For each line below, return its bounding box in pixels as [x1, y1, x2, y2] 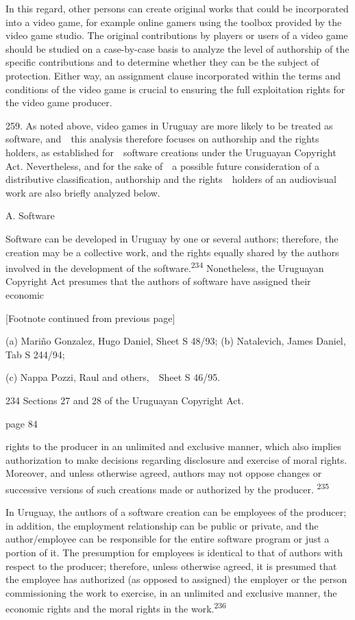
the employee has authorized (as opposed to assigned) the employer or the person [5, 572, 347, 586]
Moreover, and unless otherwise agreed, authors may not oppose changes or [5, 466, 322, 480]
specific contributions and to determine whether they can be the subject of [5, 55, 319, 69]
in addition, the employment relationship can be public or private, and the [5, 518, 319, 532]
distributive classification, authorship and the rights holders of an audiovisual [5, 172, 336, 186]
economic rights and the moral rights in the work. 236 [5, 599, 226, 615]
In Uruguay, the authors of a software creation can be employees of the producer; [5, 505, 347, 519]
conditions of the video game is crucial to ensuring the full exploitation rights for [5, 82, 345, 96]
